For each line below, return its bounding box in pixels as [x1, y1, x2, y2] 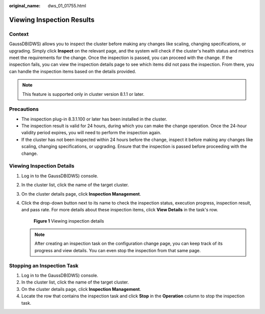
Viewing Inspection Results [9, 15, 95, 24]
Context [9, 30, 29, 37]
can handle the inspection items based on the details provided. [9, 68, 136, 74]
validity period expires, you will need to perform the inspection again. [21, 130, 161, 136]
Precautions [9, 106, 39, 113]
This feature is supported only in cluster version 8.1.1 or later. [22, 91, 145, 97]
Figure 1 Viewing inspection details [33, 218, 104, 224]
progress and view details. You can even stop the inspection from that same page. [34, 247, 201, 253]
